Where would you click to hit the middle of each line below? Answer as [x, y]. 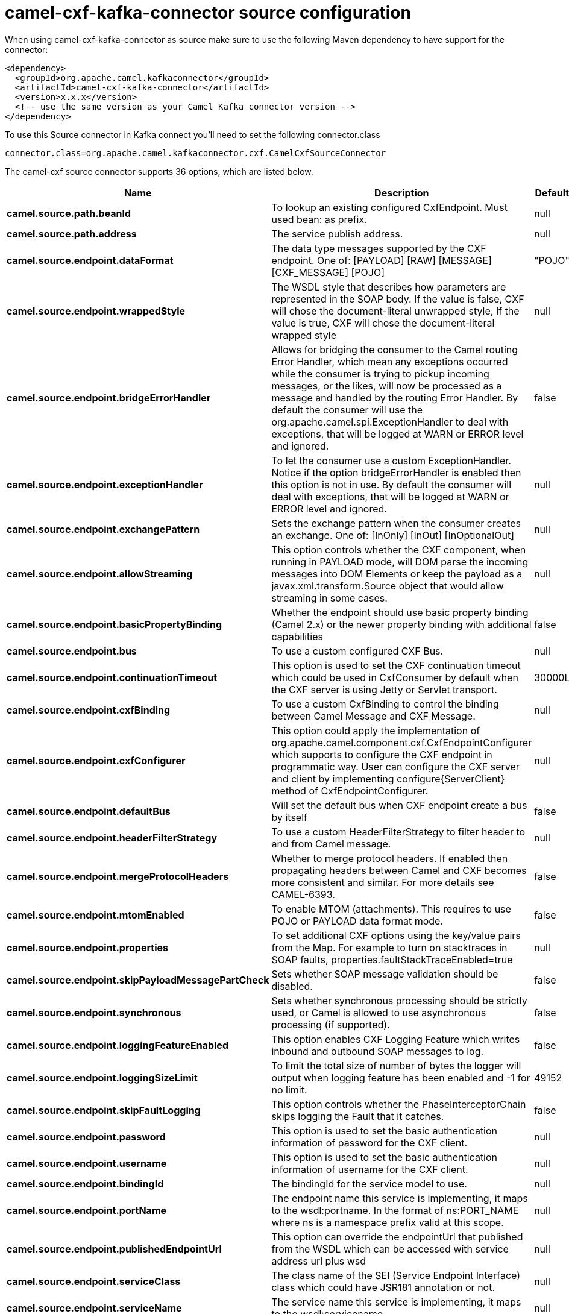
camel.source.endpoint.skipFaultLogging [104, 1110]
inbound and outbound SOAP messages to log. [378, 1051]
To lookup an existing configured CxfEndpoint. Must [389, 207]
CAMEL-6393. [303, 894]
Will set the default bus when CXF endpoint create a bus [399, 805]
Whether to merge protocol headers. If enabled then [390, 858]
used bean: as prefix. [319, 219]
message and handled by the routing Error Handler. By [395, 398]
